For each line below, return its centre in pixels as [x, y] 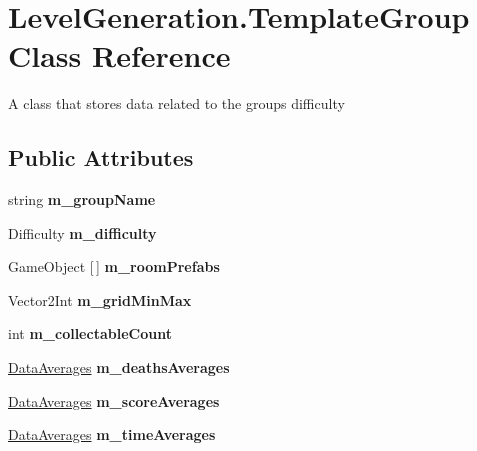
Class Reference [119, 55]
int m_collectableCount [90, 333]
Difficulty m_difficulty [82, 232]
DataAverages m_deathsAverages [119, 367]
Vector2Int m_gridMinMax [100, 299]
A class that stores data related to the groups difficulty [176, 103]
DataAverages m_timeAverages [112, 434]
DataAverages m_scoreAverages [114, 400]
